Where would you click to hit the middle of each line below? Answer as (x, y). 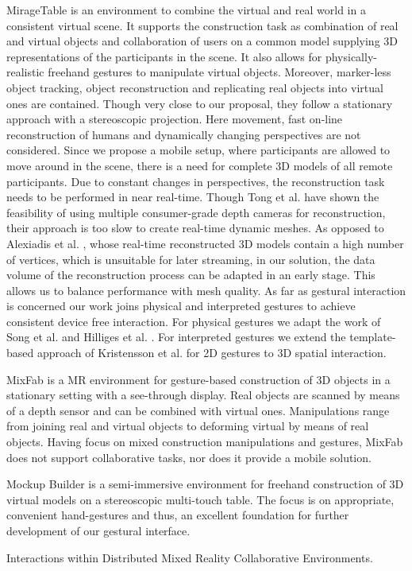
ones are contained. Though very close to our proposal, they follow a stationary (200, 103)
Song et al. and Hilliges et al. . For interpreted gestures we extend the (176, 337)
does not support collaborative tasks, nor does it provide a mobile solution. (189, 457)
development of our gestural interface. (98, 530)
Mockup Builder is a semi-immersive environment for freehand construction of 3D (205, 484)
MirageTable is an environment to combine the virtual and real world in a (186, 10)
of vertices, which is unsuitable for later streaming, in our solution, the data (191, 259)
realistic (25, 72)
